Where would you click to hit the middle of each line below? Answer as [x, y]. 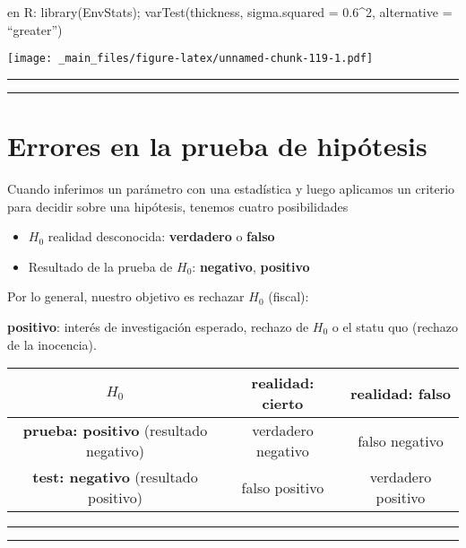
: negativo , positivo [251, 266]
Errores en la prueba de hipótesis [217, 146]
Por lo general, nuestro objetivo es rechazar [126, 296]
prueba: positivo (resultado [115, 431]
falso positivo [283, 487]
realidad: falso [401, 393]
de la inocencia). [52, 344]
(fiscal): [289, 296]
